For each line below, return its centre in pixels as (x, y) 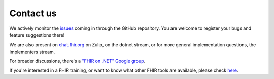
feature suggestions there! (37, 35)
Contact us (33, 13)
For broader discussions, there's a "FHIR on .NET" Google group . (77, 61)
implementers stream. (32, 52)
